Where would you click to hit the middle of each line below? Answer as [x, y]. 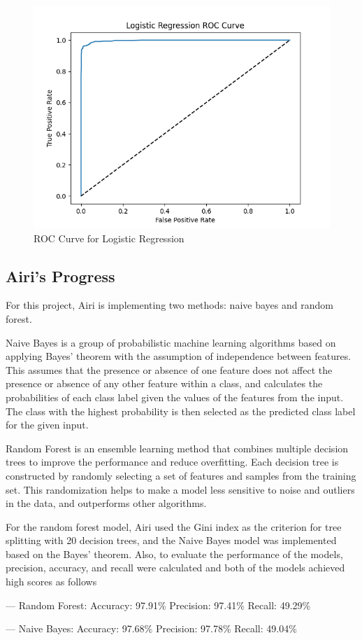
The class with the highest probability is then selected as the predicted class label [181, 411]
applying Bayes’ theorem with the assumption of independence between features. [179, 356]
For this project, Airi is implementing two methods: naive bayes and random [169, 305]
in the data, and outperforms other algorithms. [106, 503]
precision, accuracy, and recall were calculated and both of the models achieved [175, 568]
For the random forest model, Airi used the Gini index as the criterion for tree [174, 526]
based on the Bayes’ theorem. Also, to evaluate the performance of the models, [174, 554]
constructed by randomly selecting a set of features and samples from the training [181, 475]
